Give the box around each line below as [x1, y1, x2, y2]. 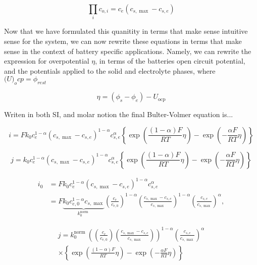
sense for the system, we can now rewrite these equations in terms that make [4, 35, 242, 46]
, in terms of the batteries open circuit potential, [95, 56, 245, 66]
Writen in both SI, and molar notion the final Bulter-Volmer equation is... [4, 109, 233, 120]
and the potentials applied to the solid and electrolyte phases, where [4, 65, 216, 76]
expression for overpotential [4, 56, 89, 66]
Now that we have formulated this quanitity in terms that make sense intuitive [4, 26, 248, 36]
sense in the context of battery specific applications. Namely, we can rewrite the [4, 45, 251, 56]
